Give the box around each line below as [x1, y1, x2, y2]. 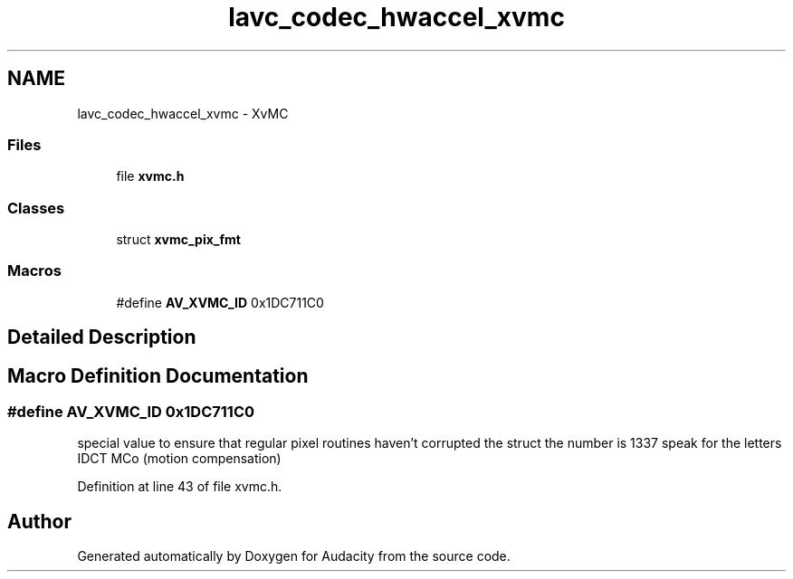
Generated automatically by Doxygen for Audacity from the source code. [77, 548, 511, 565]
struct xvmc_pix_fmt [116, 232, 241, 248]
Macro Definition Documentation [7, 364, 309, 387]
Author [7, 509, 72, 533]
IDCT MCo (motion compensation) [77, 451, 282, 467]
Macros [7, 261, 62, 280]
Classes [7, 198, 65, 217]
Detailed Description [7, 326, 196, 349]
